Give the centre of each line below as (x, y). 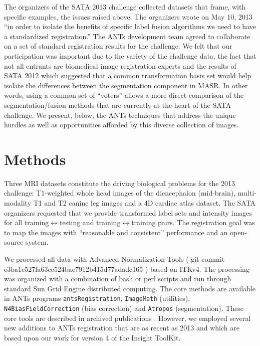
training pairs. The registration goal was (193, 222)
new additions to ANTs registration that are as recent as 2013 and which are (122, 328)
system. (37, 242)
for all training (27, 222)
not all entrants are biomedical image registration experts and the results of (120, 65)
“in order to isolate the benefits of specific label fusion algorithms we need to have (130, 26)
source (14, 242)
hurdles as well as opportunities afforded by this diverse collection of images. (121, 125)
